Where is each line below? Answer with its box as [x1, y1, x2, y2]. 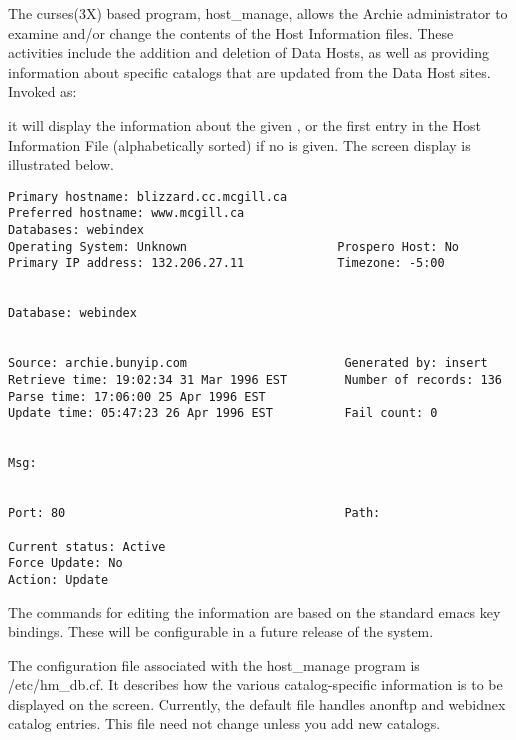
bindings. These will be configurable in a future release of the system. [8, 621, 434, 642]
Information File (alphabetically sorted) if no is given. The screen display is [8, 134, 471, 155]
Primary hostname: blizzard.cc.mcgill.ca [8, 189, 288, 204]
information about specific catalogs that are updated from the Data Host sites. [8, 61, 491, 82]
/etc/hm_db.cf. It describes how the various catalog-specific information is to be [8, 674, 503, 695]
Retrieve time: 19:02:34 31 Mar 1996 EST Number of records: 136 [8, 372, 502, 387]
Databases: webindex [8, 223, 145, 238]
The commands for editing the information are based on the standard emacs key [8, 601, 501, 622]
